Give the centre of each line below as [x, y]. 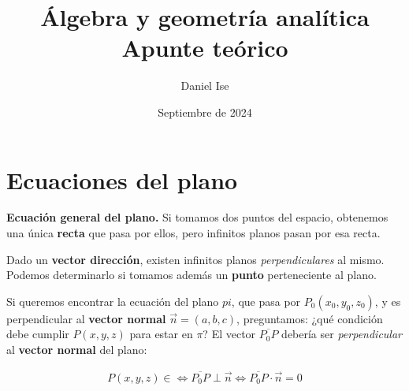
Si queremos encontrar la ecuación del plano [113, 301]
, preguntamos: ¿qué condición [310, 318]
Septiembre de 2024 [205, 112]
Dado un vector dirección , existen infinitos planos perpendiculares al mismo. [195, 259]
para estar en [161, 334]
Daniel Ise [205, 86]
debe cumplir [38, 334]
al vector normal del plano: [77, 349]
